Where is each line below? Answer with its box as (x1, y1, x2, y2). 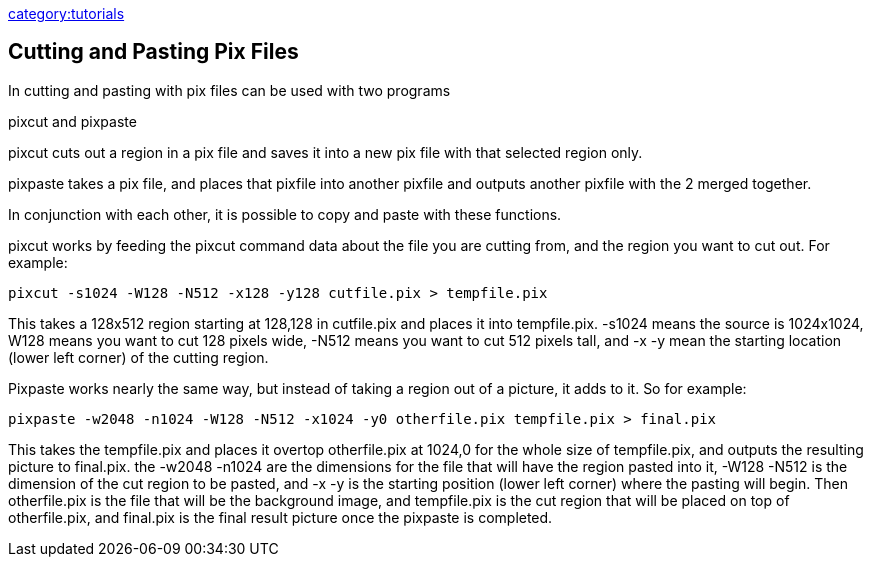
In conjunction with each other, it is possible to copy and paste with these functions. (8, 205, 562, 223)
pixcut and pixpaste (8, 112, 137, 130)
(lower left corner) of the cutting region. (8, 348, 269, 366)
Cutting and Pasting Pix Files (8, 39, 299, 65)
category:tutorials (8, 5, 125, 22)
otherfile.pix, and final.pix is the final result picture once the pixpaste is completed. (8, 508, 553, 526)
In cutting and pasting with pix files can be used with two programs (8, 81, 451, 99)
